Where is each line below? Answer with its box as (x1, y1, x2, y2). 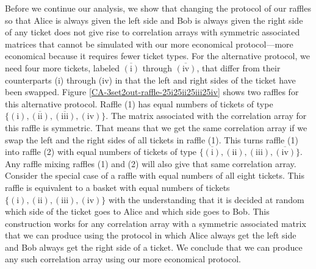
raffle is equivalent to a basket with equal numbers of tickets (5, 181, 230, 193)
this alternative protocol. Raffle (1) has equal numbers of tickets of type (5, 97, 273, 110)
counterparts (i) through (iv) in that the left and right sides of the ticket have (5, 73, 296, 86)
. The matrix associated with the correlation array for (106, 109, 307, 122)
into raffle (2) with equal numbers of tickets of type (5, 145, 197, 158)
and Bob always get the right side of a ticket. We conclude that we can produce (5, 240, 303, 253)
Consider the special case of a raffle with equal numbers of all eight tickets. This (5, 169, 304, 182)
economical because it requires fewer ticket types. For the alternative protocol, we (5, 49, 310, 62)
